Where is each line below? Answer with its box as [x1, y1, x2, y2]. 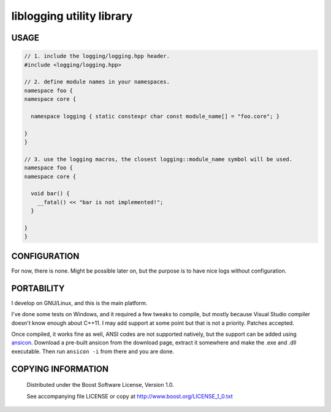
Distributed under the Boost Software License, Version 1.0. [26, 381, 174, 389]
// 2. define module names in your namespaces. [24, 79, 170, 85]
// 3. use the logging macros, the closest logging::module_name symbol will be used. [24, 155, 293, 163]
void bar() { [31, 190, 70, 197]
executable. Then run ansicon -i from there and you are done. [11, 348, 175, 355]
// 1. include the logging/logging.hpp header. [24, 53, 170, 60]
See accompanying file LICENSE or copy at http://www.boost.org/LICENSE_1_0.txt [26, 392, 233, 400]
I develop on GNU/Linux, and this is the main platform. [11, 299, 148, 306]
